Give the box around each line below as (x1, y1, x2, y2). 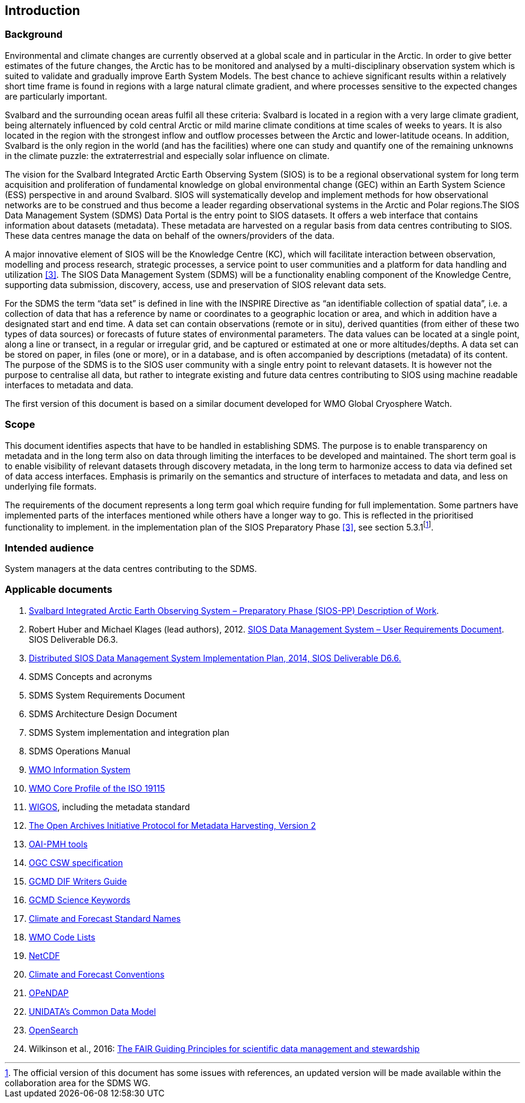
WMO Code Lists (29, 931, 95, 942)
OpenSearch (29, 1024, 79, 1035)
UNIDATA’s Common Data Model (29, 1006, 156, 1017)
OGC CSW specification (29, 857, 123, 868)
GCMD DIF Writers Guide (29, 876, 127, 886)
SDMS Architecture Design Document (29, 708, 177, 719)
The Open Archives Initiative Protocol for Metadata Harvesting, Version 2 (29, 820, 316, 831)
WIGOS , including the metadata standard (29, 801, 190, 812)
